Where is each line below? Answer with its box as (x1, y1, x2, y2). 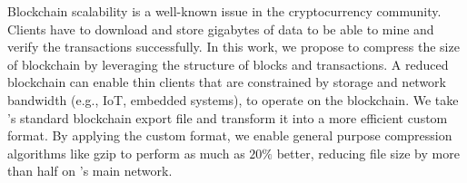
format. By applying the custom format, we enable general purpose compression (7, 126, 452, 145)
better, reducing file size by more (276, 143, 460, 162)
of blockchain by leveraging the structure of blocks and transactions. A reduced (7, 54, 449, 73)
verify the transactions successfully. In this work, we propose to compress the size (7, 37, 460, 56)
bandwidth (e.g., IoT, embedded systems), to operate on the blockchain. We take (7, 90, 459, 109)
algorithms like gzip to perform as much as (7, 143, 245, 162)
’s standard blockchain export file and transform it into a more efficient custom (7, 108, 448, 127)
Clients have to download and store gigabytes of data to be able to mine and (7, 19, 434, 38)
